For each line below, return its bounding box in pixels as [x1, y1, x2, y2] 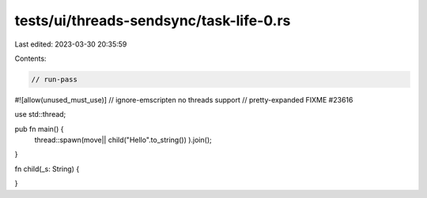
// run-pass [31, 75, 78, 84]
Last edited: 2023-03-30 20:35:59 [14, 39, 127, 49]
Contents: [14, 54, 47, 63]
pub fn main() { [14, 124, 64, 133]
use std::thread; [14, 110, 66, 119]
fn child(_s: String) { [14, 164, 80, 174]
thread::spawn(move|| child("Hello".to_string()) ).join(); [34, 135, 213, 145]
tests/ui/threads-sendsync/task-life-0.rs [14, 12, 291, 29]
